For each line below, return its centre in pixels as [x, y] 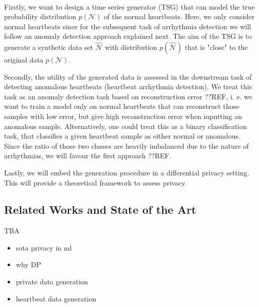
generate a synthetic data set [49, 47]
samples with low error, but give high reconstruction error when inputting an [123, 116]
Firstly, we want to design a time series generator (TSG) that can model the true [129, 6]
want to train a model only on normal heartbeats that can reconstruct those [122, 106]
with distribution [131, 47]
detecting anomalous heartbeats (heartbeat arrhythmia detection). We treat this [128, 86]
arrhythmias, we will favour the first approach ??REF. [88, 156]
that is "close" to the [216, 47]
